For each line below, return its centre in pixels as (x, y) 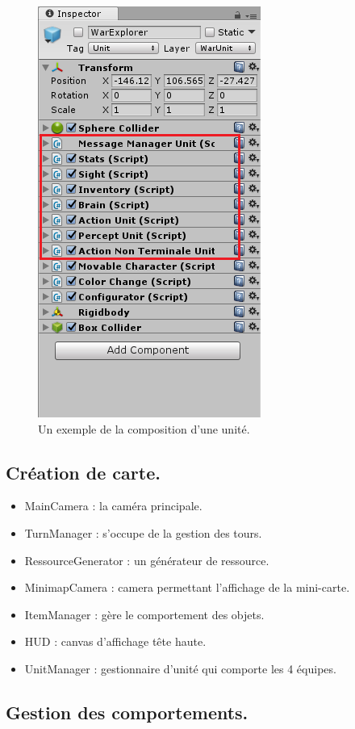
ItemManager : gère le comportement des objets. (144, 614)
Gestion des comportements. (127, 712)
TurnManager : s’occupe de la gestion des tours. (143, 532)
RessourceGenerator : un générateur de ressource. (147, 560)
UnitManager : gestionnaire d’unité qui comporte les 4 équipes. (180, 668)
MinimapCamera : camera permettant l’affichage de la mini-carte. (187, 587)
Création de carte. (83, 472)
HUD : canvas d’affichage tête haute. (115, 641)
